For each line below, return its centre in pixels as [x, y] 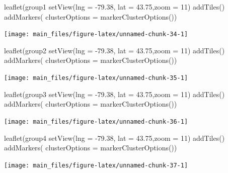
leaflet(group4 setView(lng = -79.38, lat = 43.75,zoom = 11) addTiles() [115, 138]
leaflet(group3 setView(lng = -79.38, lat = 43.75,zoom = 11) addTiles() [115, 94]
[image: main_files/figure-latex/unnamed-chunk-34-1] [96, 34]
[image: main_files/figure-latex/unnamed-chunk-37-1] [96, 165]
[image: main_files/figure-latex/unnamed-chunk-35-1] [96, 78]
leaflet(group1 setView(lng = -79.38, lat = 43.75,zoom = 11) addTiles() [115, 7]
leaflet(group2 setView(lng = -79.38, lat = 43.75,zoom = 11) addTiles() [115, 50]
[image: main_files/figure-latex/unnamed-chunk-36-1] [96, 121]
